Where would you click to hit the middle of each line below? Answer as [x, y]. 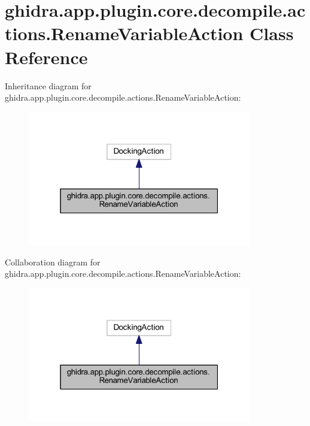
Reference [46, 57]
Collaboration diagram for [53, 262]
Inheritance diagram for [48, 85]
